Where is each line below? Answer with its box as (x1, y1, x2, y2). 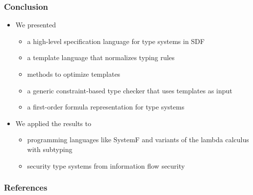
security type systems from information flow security (27, 160, 185, 171)
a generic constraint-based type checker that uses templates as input (27, 85, 232, 95)
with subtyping (27, 144, 73, 154)
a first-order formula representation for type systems (27, 102, 184, 112)
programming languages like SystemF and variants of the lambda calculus (27, 134, 249, 145)
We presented (15, 20, 56, 30)
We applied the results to (15, 118, 91, 128)
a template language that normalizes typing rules (27, 52, 175, 63)
